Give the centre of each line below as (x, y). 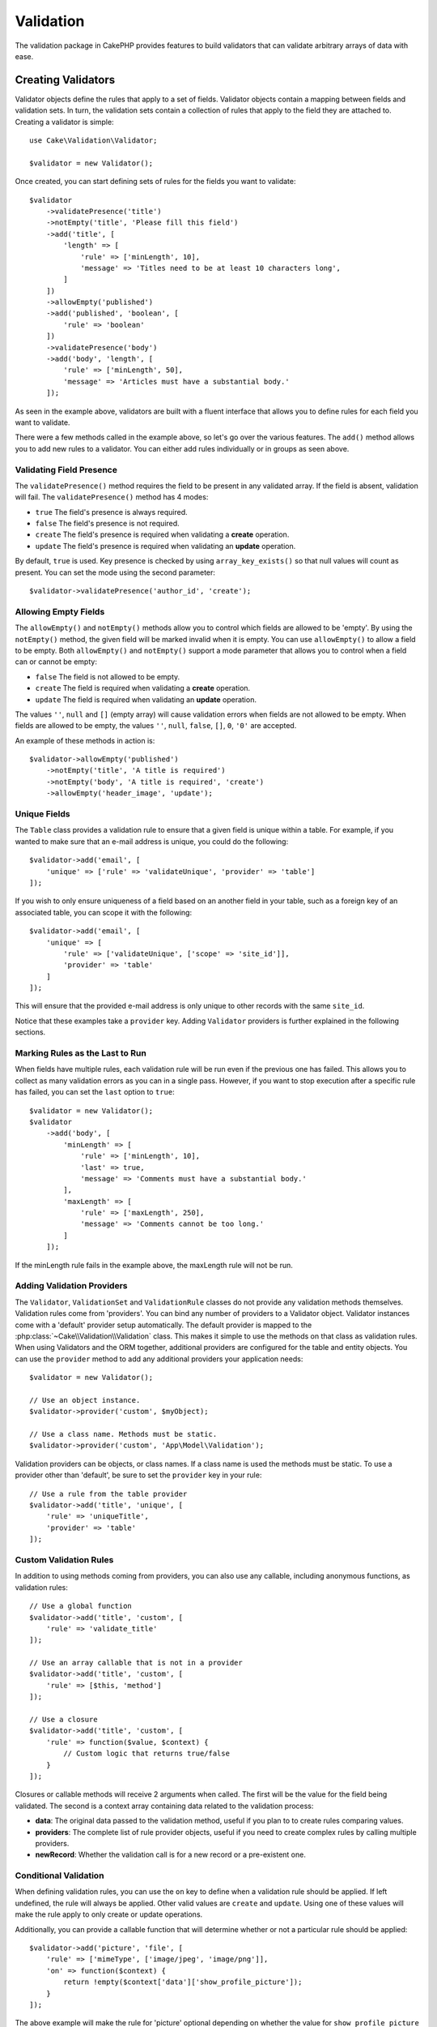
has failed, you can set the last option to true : (95, 1092)
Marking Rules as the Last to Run (81, 1053)
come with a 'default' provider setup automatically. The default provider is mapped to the (163, 1325)
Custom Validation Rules (64, 1559)
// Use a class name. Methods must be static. (123, 1434)
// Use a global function (81, 1606)
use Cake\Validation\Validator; (93, 141)
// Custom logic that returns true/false (147, 1754)
